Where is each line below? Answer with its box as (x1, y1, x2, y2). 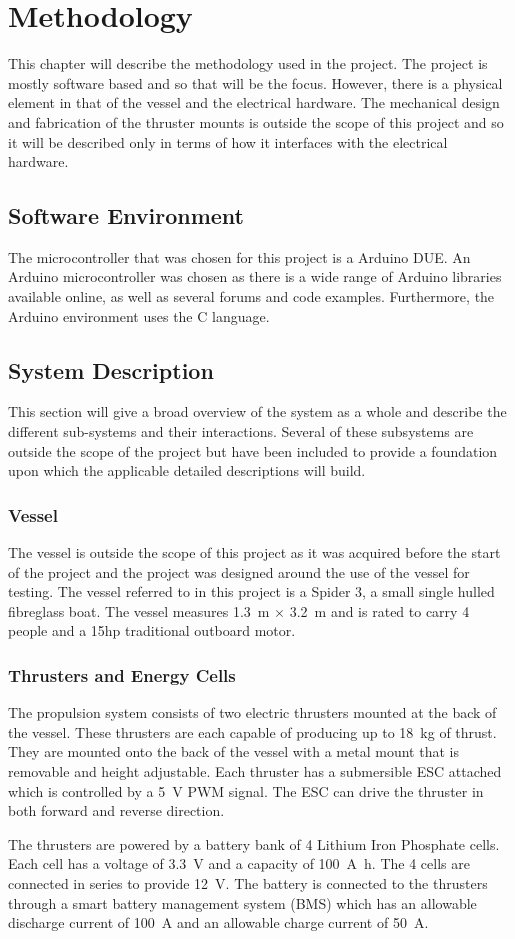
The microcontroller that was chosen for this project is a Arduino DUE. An (8, 246, 471, 267)
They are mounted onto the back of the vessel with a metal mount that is (8, 741, 459, 762)
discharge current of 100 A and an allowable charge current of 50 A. (8, 912, 429, 933)
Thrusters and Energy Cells (8, 662, 236, 687)
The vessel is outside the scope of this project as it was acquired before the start (8, 542, 501, 563)
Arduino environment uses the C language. (8, 305, 270, 326)
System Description (8, 354, 214, 385)
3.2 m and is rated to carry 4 (289, 600, 470, 621)
